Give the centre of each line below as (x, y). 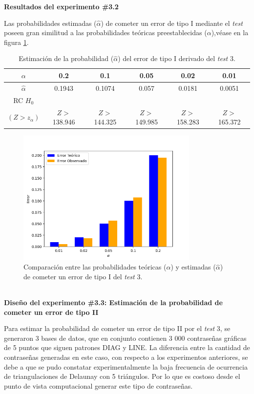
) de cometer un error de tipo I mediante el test (172, 23)
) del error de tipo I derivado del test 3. (177, 58)
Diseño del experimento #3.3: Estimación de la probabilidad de (113, 302)
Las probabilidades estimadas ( (50, 23)
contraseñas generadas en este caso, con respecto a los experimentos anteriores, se (126, 357)
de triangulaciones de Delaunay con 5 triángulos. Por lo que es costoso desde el (122, 376)
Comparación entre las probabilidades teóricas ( (95, 267)
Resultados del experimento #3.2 (61, 6)
